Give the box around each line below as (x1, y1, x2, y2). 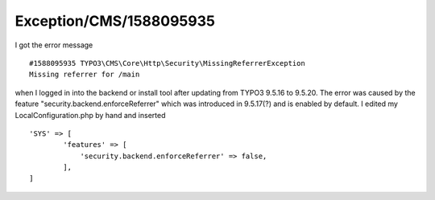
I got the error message (14, 40, 93, 50)
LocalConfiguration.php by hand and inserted (14, 110, 166, 120)
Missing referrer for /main (29, 70, 140, 80)
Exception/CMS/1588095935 (14, 12, 215, 30)
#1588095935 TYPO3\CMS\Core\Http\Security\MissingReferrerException (29, 59, 305, 67)
